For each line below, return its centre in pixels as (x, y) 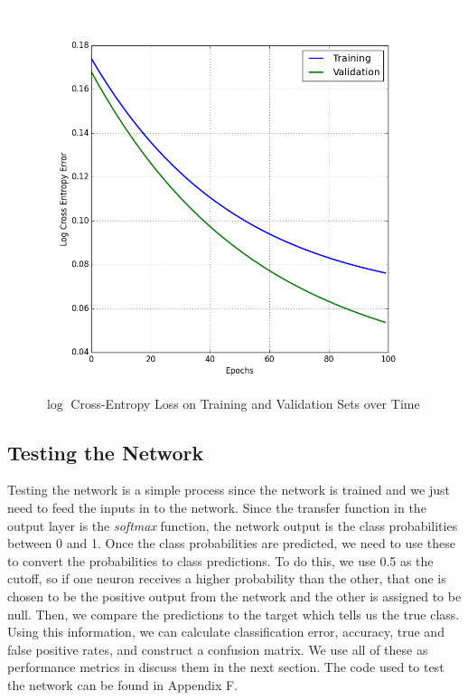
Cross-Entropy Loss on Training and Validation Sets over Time (245, 403)
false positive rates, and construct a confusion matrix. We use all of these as (218, 649)
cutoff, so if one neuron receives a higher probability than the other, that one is (227, 578)
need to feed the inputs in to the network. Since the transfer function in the (217, 507)
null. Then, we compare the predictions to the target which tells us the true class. (234, 614)
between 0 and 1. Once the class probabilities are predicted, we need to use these (231, 543)
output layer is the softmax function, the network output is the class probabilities (233, 525)
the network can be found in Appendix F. (122, 684)
